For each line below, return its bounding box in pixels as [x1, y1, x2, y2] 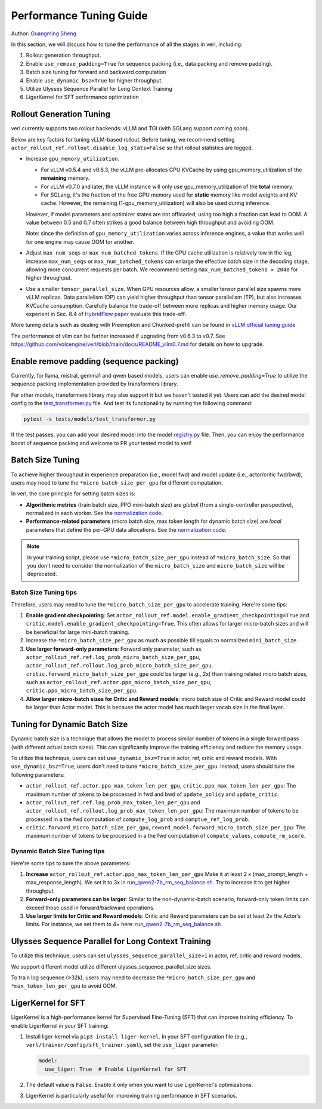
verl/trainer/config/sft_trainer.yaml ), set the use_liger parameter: [26, 1041, 219, 1049]
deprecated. [27, 571, 57, 578]
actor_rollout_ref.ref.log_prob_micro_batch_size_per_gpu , [26, 653, 201, 660]
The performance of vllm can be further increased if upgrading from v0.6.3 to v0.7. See [11, 332, 225, 339]
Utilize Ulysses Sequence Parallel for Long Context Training [26, 85, 172, 92]
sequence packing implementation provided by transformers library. [11, 380, 178, 388]
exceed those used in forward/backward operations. [26, 904, 155, 911]
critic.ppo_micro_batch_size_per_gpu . [26, 687, 138, 694]
